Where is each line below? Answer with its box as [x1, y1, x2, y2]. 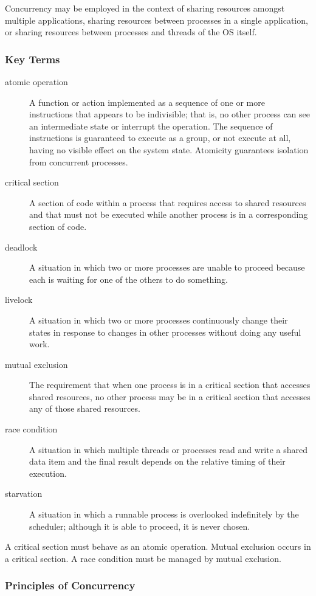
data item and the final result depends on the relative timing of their [29, 455, 286, 468]
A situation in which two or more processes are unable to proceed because [29, 261, 305, 274]
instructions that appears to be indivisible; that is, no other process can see [29, 108, 310, 120]
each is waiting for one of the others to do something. [29, 272, 228, 285]
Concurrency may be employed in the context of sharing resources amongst [5, 2, 285, 14]
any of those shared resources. [29, 402, 140, 415]
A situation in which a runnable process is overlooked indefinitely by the [29, 508, 299, 521]
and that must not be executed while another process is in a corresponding [29, 208, 308, 221]
